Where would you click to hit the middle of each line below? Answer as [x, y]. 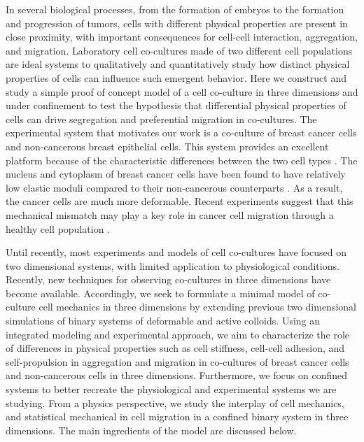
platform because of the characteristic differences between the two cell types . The [182, 160]
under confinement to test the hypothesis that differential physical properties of [176, 105]
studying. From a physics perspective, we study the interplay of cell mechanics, [175, 402]
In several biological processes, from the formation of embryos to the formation [175, 9]
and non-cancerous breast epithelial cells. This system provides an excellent [167, 146]
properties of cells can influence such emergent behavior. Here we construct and [176, 77]
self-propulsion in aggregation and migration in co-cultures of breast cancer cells [177, 361]
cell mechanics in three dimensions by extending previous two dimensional [197, 307]
